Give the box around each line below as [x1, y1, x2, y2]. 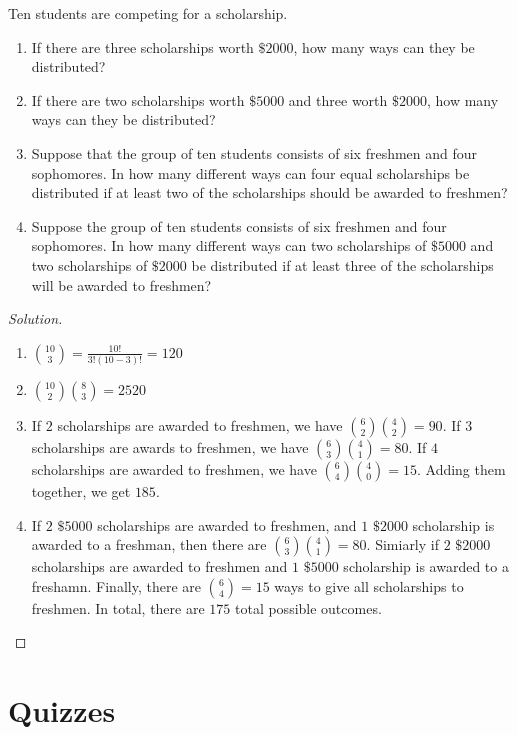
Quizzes [8, 690, 116, 731]
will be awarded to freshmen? [31, 274, 212, 295]
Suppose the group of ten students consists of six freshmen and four [31, 215, 447, 236]
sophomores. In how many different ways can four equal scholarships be [31, 162, 470, 183]
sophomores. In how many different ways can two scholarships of [31, 235, 427, 256]
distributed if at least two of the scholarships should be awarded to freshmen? [31, 182, 508, 203]
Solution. [8, 308, 63, 329]
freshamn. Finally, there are [31, 575, 201, 596]
